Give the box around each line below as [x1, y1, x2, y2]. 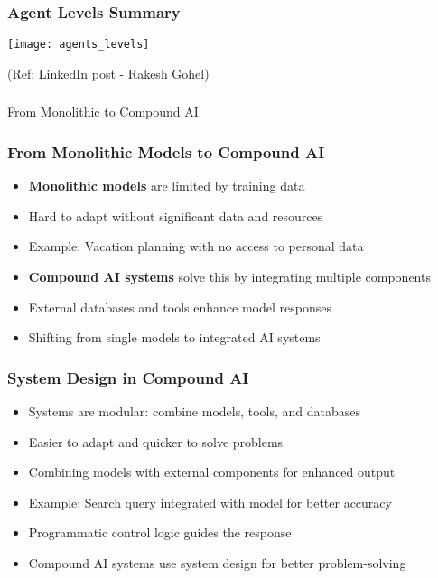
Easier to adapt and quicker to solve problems [28, 432, 284, 451]
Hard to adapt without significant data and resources [28, 206, 323, 225]
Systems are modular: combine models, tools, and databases [28, 401, 361, 420]
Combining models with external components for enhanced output [28, 462, 396, 481]
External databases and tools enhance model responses [28, 297, 331, 316]
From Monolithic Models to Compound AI [7, 140, 325, 163]
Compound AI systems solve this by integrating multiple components [28, 266, 431, 285]
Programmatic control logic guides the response [28, 523, 292, 542]
